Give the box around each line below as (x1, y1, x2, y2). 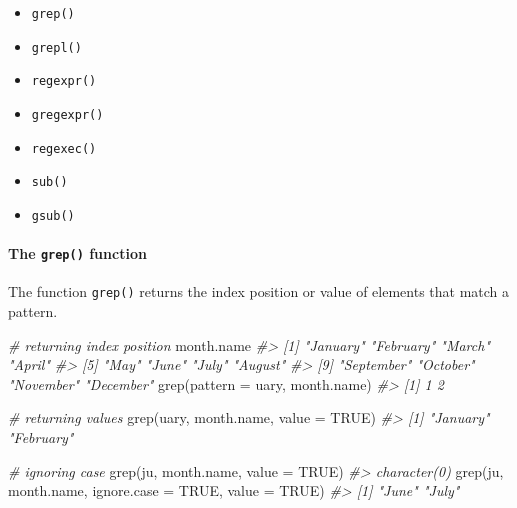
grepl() (31, 40, 82, 55)
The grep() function (8, 243, 147, 264)
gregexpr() (31, 107, 104, 122)
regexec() (31, 141, 97, 156)
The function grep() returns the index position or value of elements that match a (8, 281, 510, 302)
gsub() (31, 208, 75, 223)
